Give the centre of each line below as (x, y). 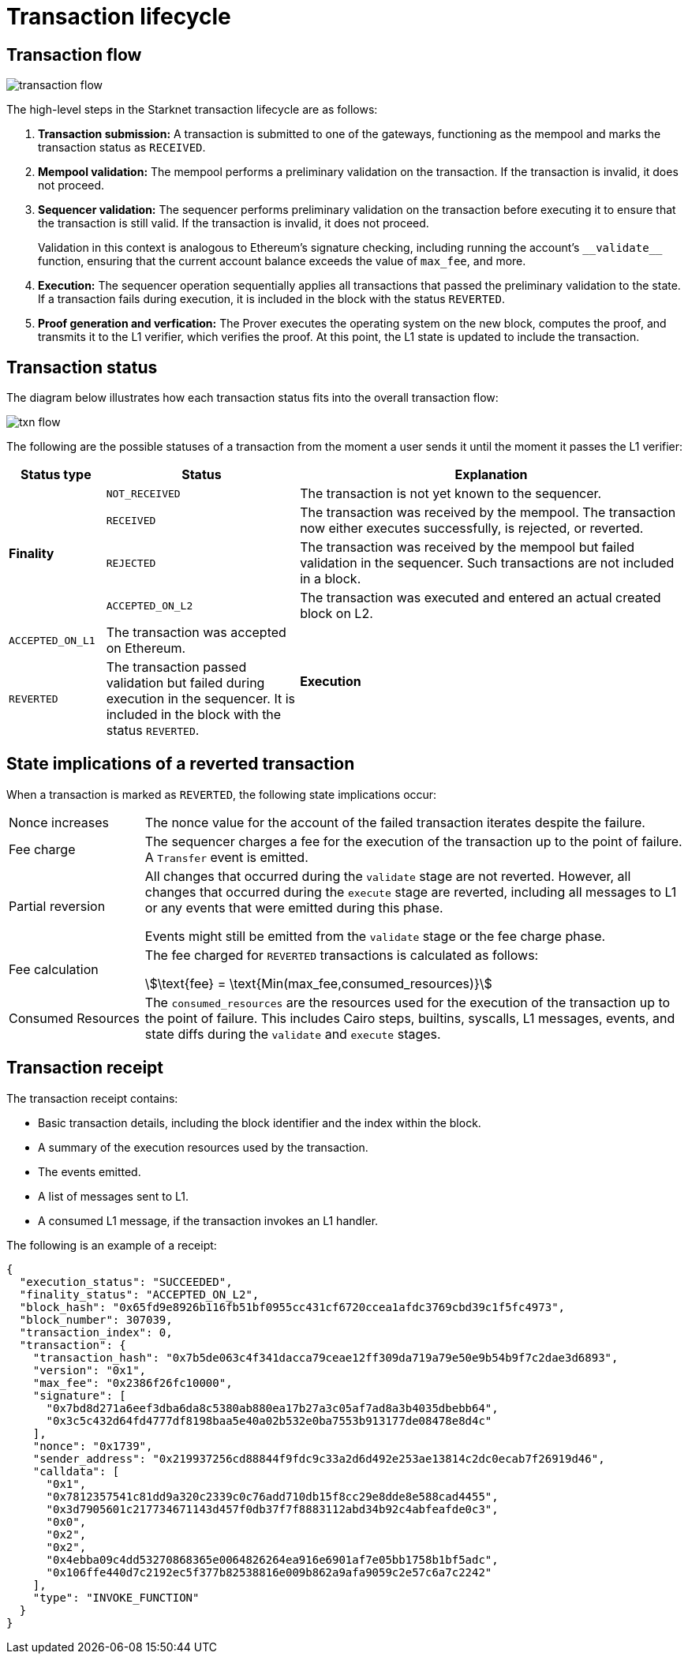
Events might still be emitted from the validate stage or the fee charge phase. (375, 936)
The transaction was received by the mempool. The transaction (488, 513)
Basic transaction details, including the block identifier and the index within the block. (260, 1122)
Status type (56, 475)
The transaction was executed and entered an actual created (480, 598)
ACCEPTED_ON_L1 (52, 640)
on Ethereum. (146, 648)
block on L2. (337, 614)
